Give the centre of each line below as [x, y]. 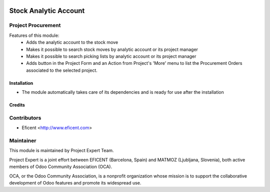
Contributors [25, 118]
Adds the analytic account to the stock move [72, 42]
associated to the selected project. [62, 70]
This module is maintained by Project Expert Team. [62, 151]
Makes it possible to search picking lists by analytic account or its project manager [111, 56]
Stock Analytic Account [47, 11]
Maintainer [23, 141]
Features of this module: [34, 35]
